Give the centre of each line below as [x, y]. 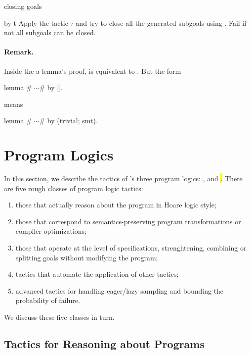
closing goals [23, 6]
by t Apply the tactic [36, 23]
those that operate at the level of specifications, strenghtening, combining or [131, 248]
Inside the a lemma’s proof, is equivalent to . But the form [93, 71]
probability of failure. [48, 300]
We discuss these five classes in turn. [59, 317]
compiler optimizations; [51, 231]
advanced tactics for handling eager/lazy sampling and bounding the [120, 290]
